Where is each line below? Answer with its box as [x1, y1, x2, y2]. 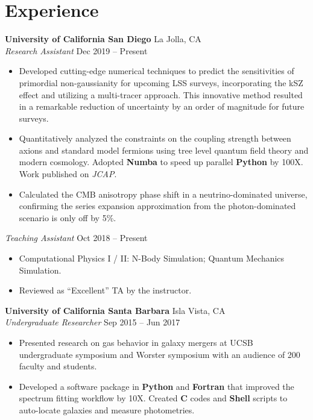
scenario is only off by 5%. [19, 211, 116, 224]
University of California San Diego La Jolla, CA [5, 33, 201, 45]
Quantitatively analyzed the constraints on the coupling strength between [19, 132, 291, 145]
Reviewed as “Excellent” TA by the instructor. [19, 284, 192, 296]
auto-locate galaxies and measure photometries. [19, 403, 195, 416]
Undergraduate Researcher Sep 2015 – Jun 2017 [5, 316, 180, 328]
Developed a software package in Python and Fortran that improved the [19, 380, 294, 392]
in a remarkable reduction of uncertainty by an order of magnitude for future [19, 100, 305, 113]
